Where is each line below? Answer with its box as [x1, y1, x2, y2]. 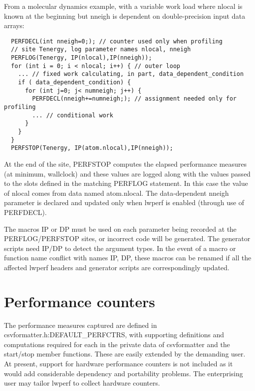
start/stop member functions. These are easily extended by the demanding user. [4, 349, 246, 359]
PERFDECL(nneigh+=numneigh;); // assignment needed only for [32, 95, 237, 103]
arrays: [4, 20, 25, 31]
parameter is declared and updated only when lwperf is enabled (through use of [4, 197, 244, 208]
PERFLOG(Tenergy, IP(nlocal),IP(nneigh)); [11, 54, 152, 62]
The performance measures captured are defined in [4, 320, 157, 330]
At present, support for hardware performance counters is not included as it [4, 358, 233, 368]
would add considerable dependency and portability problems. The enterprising [4, 368, 243, 378]
